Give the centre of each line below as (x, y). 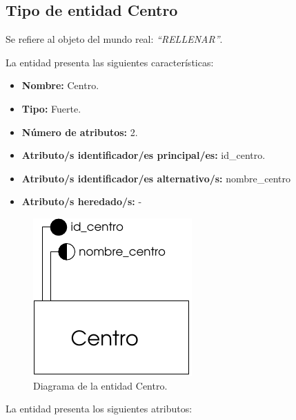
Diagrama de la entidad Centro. (100, 385)
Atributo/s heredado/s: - (82, 201)
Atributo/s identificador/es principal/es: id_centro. (144, 155)
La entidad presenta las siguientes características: (110, 62)
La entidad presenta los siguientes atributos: (99, 409)
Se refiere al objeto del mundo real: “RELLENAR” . (114, 39)
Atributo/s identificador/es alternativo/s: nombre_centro (156, 178)
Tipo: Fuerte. (51, 108)
